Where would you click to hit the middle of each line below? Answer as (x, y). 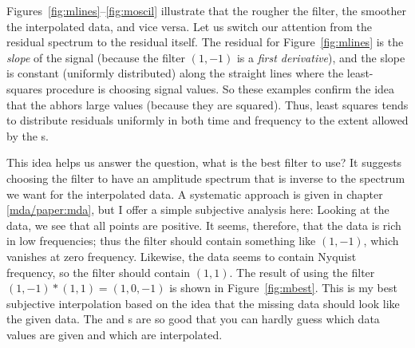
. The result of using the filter (302, 272)
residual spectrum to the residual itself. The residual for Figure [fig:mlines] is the (205, 42)
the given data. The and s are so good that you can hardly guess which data (193, 319)
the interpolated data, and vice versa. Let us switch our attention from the (189, 26)
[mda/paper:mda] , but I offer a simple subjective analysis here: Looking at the (198, 210)
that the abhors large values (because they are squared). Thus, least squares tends (207, 104)
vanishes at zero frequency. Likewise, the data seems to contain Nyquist (182, 256)
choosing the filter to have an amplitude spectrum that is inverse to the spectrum (206, 178)
